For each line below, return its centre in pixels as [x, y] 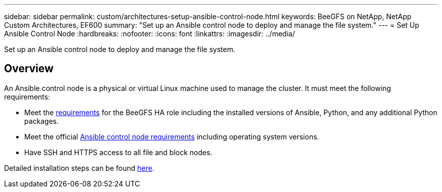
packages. [42, 121]
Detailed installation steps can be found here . [79, 168]
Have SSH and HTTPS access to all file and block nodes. [118, 152]
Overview [29, 69]
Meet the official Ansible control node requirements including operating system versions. [172, 136]
